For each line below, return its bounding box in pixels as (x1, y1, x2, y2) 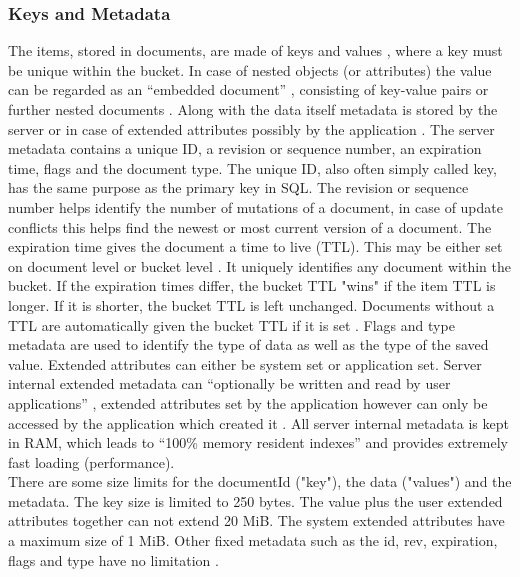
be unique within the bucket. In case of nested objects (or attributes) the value (8, 59, 492, 80)
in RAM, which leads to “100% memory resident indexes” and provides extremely (8, 432, 508, 453)
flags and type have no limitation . (8, 549, 219, 570)
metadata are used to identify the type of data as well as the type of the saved (8, 334, 489, 355)
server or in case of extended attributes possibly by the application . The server (8, 118, 495, 139)
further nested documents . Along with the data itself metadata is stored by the (8, 99, 498, 119)
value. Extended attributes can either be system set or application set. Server (8, 353, 482, 374)
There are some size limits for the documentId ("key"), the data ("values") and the (8, 471, 512, 492)
